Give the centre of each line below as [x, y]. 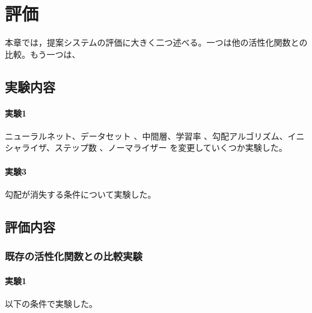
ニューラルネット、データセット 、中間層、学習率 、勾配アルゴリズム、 [146, 135]
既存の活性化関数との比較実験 [74, 256]
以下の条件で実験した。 [51, 303]
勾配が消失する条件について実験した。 [81, 194]
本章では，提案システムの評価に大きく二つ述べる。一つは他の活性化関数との [156, 42]
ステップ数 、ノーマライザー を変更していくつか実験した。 [171, 147]
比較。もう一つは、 [43, 54]
